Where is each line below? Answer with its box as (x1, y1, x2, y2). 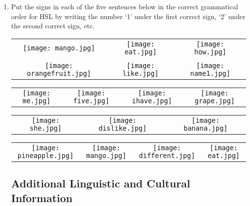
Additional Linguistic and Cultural (11, 176, 190, 191)
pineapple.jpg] (17, 151, 74, 160)
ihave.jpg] (132, 96, 172, 105)
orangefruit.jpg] (27, 69, 91, 77)
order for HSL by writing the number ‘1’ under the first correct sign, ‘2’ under (11, 11, 246, 21)
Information (11, 190, 73, 205)
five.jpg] (73, 96, 110, 105)
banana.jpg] (183, 124, 228, 132)
